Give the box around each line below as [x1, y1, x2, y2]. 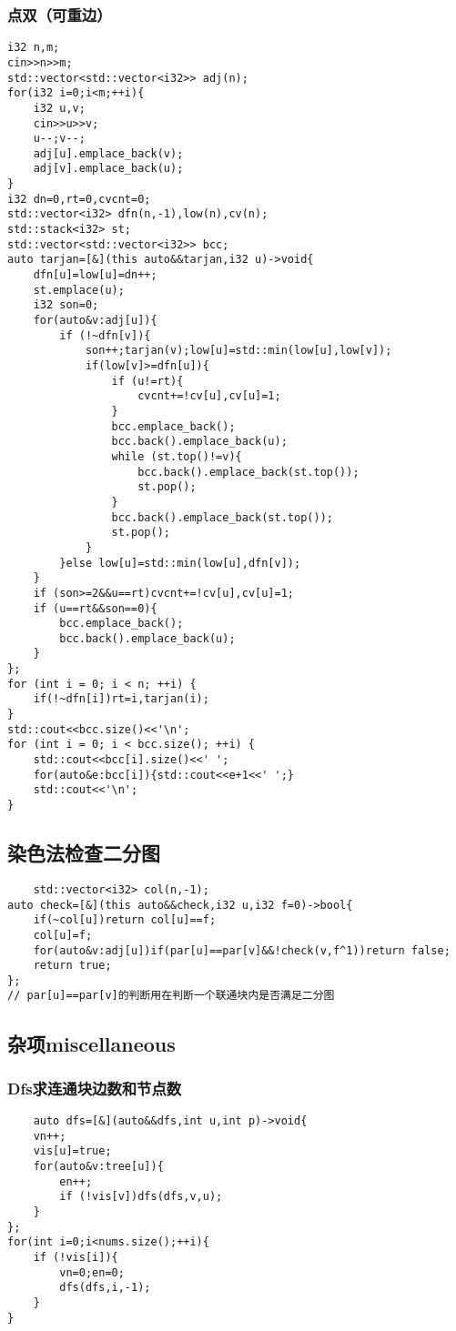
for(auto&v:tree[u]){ [33, 1160, 164, 1174]
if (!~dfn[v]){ [59, 328, 151, 342]
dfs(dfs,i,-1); [59, 1281, 151, 1295]
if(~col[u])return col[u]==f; [33, 913, 217, 927]
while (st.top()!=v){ [111, 449, 242, 463]
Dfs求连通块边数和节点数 [7, 1076, 182, 1099]
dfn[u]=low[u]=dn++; [33, 268, 157, 282]
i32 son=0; [33, 298, 99, 312]
